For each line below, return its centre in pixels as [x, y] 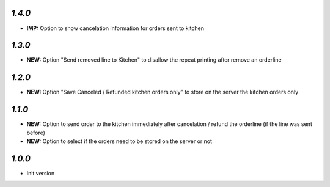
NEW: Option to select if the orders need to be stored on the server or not [119, 141]
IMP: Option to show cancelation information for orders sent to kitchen [116, 28]
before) [36, 133]
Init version [41, 173]
